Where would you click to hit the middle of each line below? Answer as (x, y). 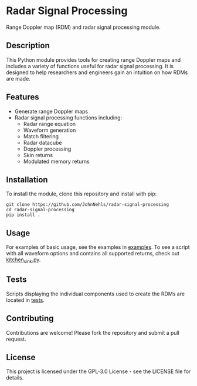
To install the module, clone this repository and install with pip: (81, 194)
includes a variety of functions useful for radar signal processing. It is (90, 66)
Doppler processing (47, 149)
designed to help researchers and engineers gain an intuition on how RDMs (97, 72)
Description (28, 46)
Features (23, 97)
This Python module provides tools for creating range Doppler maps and (94, 59)
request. (16, 339)
